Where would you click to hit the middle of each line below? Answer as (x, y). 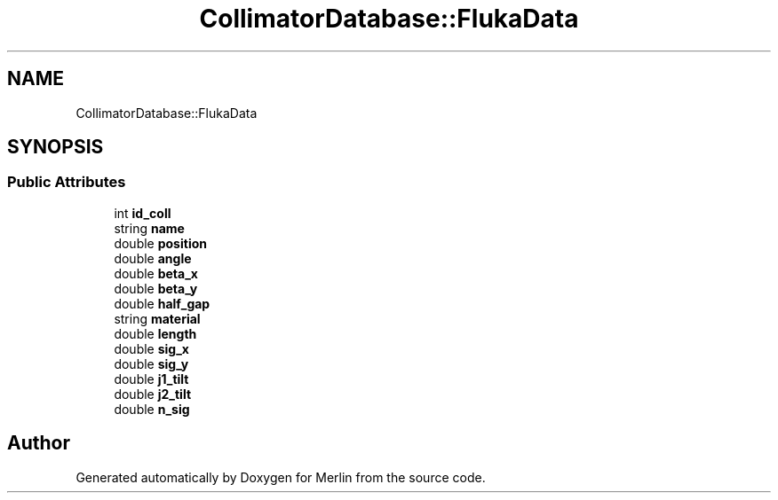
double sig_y (151, 363)
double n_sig (152, 409)
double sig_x (151, 348)
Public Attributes (67, 182)
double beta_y (156, 288)
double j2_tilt (153, 394)
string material (157, 318)
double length (155, 333)
